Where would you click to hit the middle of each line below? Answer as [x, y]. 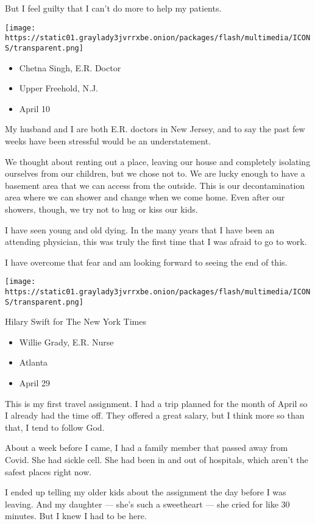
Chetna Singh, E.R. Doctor [70, 67]
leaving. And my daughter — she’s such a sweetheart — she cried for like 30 [147, 504]
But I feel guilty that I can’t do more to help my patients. [113, 8]
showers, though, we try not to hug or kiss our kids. [101, 209]
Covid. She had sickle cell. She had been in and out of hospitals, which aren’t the [157, 459]
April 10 [35, 108]
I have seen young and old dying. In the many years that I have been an [140, 229]
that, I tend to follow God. [55, 427]
